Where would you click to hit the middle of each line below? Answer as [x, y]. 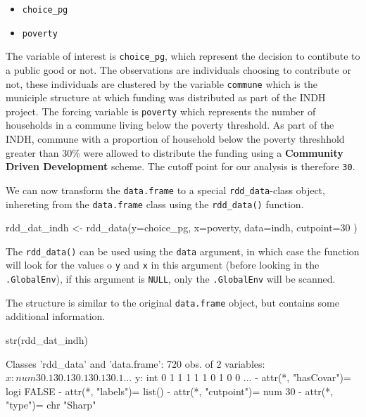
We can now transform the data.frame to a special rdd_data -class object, [165, 190]
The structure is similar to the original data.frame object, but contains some [172, 302]
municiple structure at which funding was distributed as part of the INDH [166, 97]
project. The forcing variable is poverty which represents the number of [161, 111]
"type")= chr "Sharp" [51, 405]
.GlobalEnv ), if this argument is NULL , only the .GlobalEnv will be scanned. [171, 279]
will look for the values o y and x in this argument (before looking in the [163, 265]
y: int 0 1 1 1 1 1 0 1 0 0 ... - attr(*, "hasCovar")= [243, 377]
